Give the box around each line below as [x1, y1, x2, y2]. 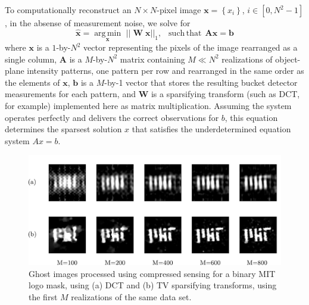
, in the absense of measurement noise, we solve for [5, 17, 191, 29]
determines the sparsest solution [5, 123, 122, 135]
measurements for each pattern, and [5, 88, 136, 100]
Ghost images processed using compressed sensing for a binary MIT [29, 267, 276, 279]
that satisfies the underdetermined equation [132, 123, 291, 135]
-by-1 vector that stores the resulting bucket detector [104, 76, 298, 88]
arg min [94, 29, 121, 38]
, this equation [224, 111, 278, 123]
